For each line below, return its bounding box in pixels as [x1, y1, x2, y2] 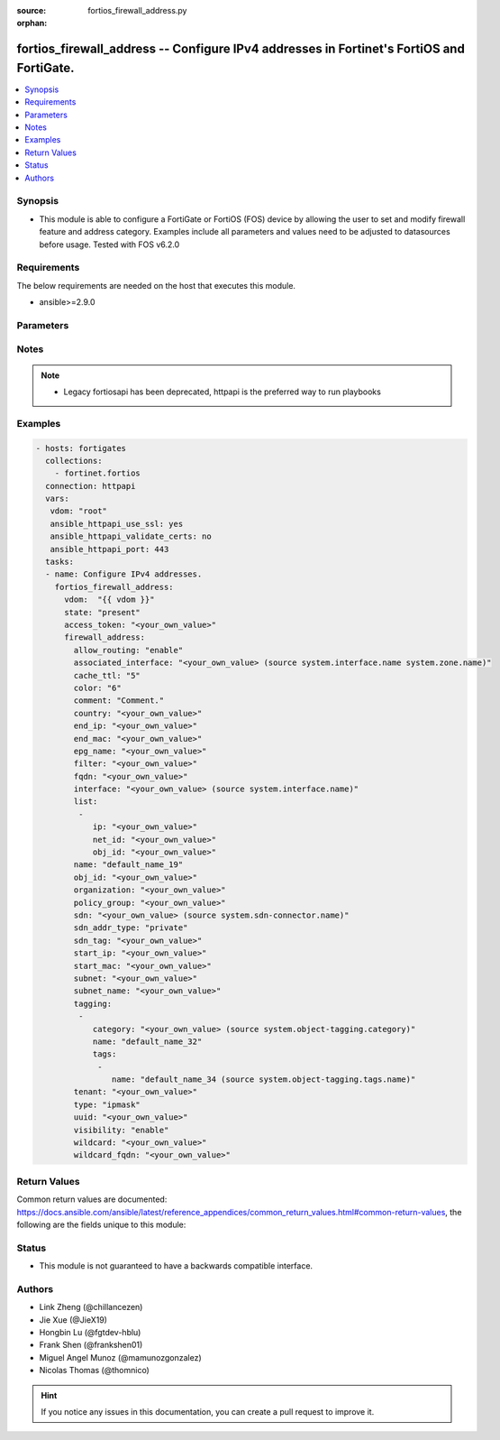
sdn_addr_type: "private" [73, 923, 188, 933]
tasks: [45, 557, 75, 568]
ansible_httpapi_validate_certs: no [50, 531, 212, 541]
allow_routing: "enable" [73, 645, 184, 655]
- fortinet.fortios [54, 468, 141, 478]
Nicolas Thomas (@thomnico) [39, 1365, 150, 1376]
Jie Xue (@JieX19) [39, 1314, 108, 1325]
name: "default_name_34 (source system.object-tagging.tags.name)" [111, 1075, 416, 1085]
